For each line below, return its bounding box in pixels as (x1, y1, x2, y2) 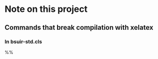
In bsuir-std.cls (4, 38, 43, 45)
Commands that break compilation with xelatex (4, 23, 154, 32)
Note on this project (4, 3, 88, 15)
